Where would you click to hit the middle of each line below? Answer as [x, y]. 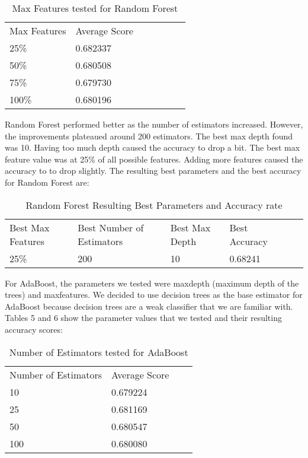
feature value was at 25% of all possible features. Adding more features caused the [154, 159]
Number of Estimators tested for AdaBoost [99, 352]
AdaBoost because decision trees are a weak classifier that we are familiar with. [149, 306]
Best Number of [111, 227]
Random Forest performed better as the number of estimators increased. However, [154, 124]
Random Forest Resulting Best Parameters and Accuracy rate [154, 205]
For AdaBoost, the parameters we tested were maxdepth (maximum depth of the [152, 283]
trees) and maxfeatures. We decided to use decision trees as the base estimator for [154, 295]
